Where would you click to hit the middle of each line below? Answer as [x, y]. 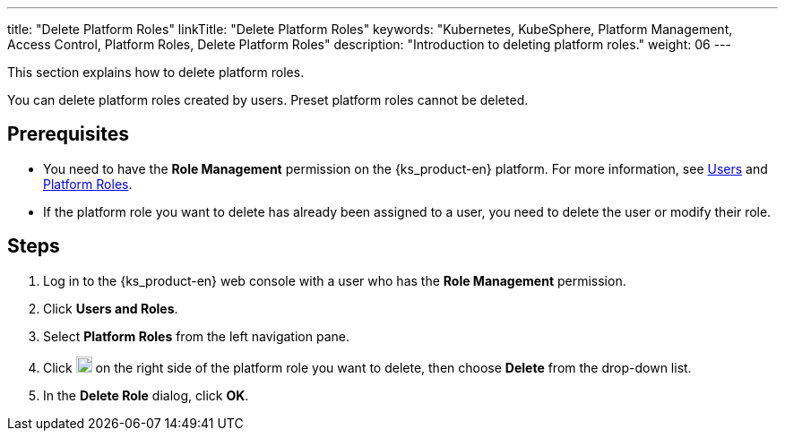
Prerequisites [68, 134]
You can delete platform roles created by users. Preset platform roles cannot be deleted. [268, 100]
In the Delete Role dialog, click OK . [146, 395]
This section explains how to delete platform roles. [156, 72]
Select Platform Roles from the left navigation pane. [196, 336]
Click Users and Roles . [111, 308]
